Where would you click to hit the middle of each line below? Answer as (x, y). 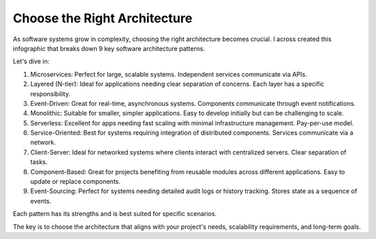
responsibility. (50, 93)
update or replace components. (76, 182)
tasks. (39, 162)
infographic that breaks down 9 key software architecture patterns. (109, 48)
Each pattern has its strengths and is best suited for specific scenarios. (115, 214)
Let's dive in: (31, 61)
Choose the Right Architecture (103, 18)
